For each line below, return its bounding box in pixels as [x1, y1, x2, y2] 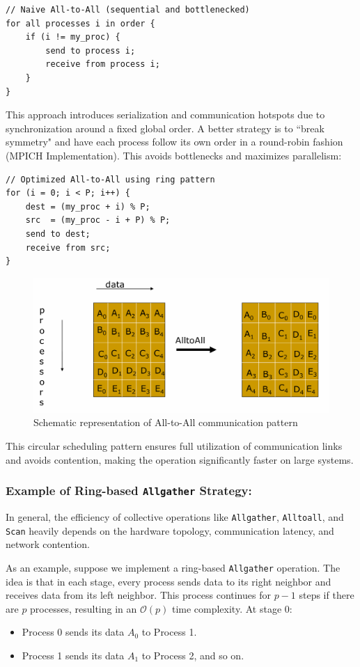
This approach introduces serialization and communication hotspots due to [6, 107, 325, 122]
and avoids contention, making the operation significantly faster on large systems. [6, 452, 354, 466]
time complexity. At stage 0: [171, 601, 292, 615]
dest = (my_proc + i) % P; [25, 201, 150, 212]
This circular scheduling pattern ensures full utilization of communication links [6, 439, 343, 453]
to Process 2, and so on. [141, 648, 244, 662]
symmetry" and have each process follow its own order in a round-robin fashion [6, 134, 343, 149]
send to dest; [25, 228, 91, 239]
